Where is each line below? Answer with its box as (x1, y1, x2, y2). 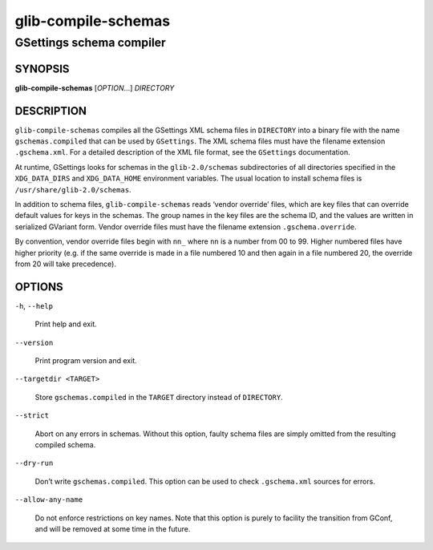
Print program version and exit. (34, 356, 137, 365)
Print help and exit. (34, 319, 98, 329)
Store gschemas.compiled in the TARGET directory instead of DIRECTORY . (34, 392, 284, 402)
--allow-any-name (14, 495, 83, 504)
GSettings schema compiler (14, 35, 166, 50)
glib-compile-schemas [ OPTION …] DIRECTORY (14, 83, 175, 92)
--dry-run (14, 459, 54, 468)
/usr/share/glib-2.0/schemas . (14, 184, 132, 194)
